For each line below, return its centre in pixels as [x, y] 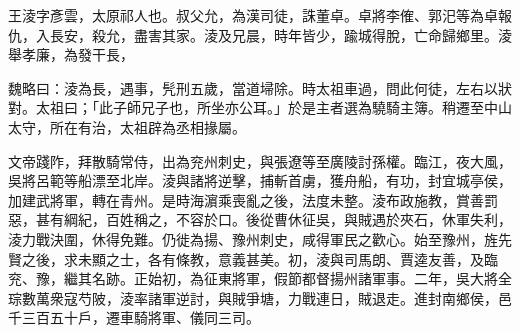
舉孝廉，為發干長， [71, 54]
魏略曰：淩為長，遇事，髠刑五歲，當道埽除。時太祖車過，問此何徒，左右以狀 [260, 87]
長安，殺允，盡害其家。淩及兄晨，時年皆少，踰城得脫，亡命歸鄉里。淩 [280, 34]
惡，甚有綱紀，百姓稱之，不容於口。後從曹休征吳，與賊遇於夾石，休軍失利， [260, 219]
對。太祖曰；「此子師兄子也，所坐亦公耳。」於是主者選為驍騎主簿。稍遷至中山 [260, 107]
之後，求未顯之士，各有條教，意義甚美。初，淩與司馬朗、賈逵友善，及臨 [259, 258]
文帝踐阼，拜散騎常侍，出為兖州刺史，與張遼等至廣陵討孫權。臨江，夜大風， [260, 160]
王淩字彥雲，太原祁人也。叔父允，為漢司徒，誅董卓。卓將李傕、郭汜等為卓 [253, 15]
